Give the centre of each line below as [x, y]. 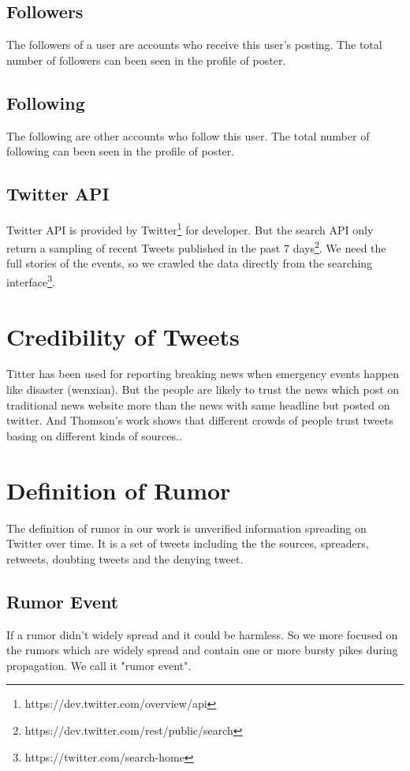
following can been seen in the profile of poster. [121, 151]
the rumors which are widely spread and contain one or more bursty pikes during [202, 650]
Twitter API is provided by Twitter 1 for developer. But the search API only [190, 228]
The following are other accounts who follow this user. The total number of [188, 135]
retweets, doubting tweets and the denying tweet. [125, 558]
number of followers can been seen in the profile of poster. [146, 60]
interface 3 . [31, 281]
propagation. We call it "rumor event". [99, 665]
